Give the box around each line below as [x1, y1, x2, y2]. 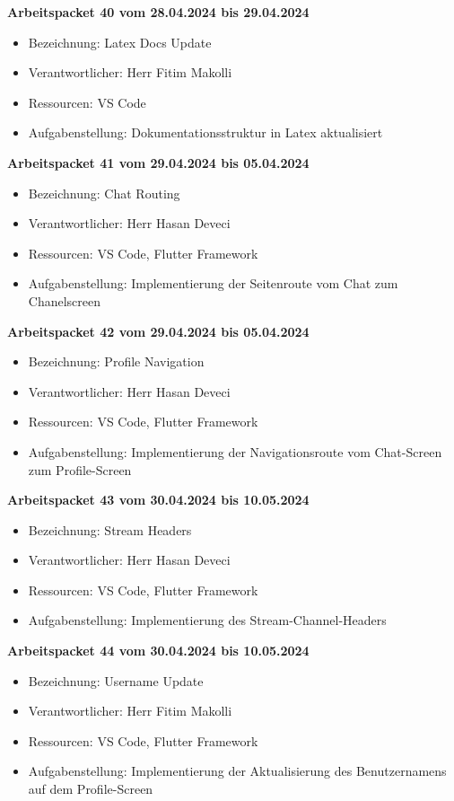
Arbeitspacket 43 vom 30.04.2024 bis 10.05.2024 [7, 490, 310, 509]
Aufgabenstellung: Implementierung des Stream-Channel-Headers [28, 611, 387, 629]
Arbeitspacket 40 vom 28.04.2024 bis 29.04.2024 [7, 3, 310, 21]
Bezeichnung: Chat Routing [28, 183, 180, 202]
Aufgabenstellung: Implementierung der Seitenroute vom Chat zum [28, 274, 398, 293]
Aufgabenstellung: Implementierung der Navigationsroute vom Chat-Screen [28, 442, 442, 461]
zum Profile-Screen [28, 460, 132, 479]
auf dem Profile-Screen [28, 779, 153, 798]
